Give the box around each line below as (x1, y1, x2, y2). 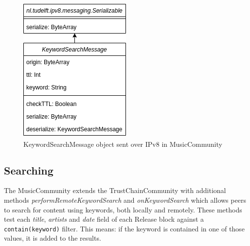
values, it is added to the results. (4, 233, 101, 243)
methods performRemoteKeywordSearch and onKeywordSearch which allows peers (4, 194, 246, 205)
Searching (4, 162, 54, 177)
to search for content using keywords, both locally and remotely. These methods (4, 204, 242, 214)
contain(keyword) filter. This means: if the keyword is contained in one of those (4, 223, 245, 233)
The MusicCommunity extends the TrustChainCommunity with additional (4, 185, 226, 195)
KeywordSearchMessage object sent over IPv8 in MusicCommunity (23, 139, 222, 149)
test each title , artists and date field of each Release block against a (4, 214, 204, 224)
